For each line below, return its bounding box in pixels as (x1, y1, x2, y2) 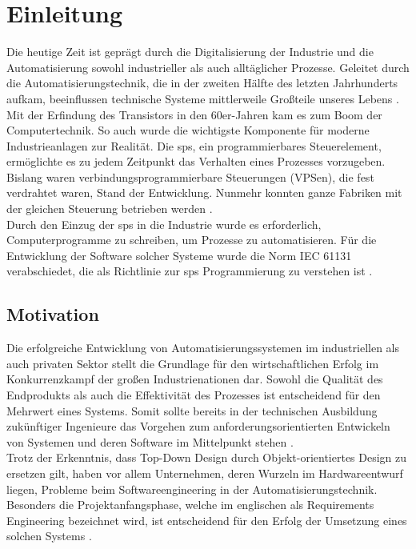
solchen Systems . (6, 527, 92, 544)
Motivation (6, 302, 99, 327)
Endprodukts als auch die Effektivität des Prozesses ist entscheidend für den (6, 387, 381, 403)
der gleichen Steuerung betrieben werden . (6, 200, 213, 217)
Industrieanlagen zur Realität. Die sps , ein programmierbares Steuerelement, (6, 137, 382, 154)
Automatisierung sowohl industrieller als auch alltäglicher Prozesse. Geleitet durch (6, 58, 410, 75)
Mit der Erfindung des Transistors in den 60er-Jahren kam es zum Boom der (6, 106, 382, 122)
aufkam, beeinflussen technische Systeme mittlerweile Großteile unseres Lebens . (6, 90, 399, 106)
